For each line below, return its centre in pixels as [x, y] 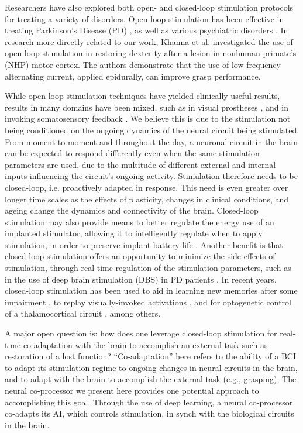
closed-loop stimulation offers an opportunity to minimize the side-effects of [140, 256]
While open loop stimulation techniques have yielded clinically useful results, [142, 96]
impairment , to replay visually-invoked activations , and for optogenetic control [148, 302]
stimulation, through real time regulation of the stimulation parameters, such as [148, 268]
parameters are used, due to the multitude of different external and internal [140, 164]
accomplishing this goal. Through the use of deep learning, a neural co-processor [149, 402]
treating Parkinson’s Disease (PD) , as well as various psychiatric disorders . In [147, 30]
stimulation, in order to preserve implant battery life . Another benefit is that [144, 244]
